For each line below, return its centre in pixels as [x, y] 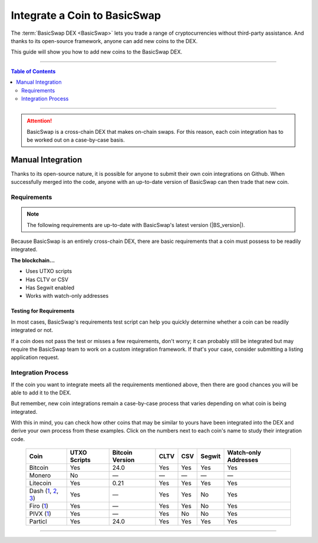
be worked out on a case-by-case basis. [76, 140]
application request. [35, 357]
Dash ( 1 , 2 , [44, 491]
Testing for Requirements [43, 311]
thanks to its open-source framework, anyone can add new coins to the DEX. [104, 41]
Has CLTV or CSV [47, 279]
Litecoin [40, 483]
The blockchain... [33, 260]
